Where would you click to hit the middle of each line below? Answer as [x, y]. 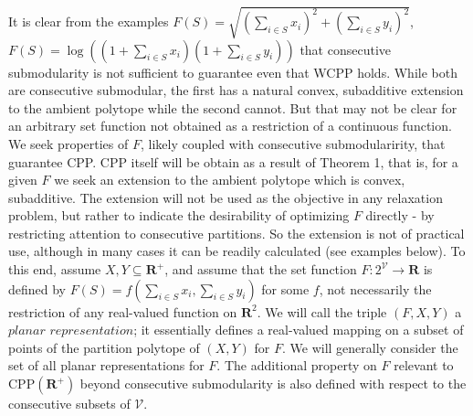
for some [285, 288]
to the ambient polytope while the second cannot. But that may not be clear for [233, 107]
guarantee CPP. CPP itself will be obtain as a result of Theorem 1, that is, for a [233, 161]
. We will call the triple [322, 311]
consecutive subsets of [69, 404]
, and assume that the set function [261, 269]
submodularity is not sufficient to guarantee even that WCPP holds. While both [233, 72]
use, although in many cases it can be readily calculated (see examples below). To [237, 251]
